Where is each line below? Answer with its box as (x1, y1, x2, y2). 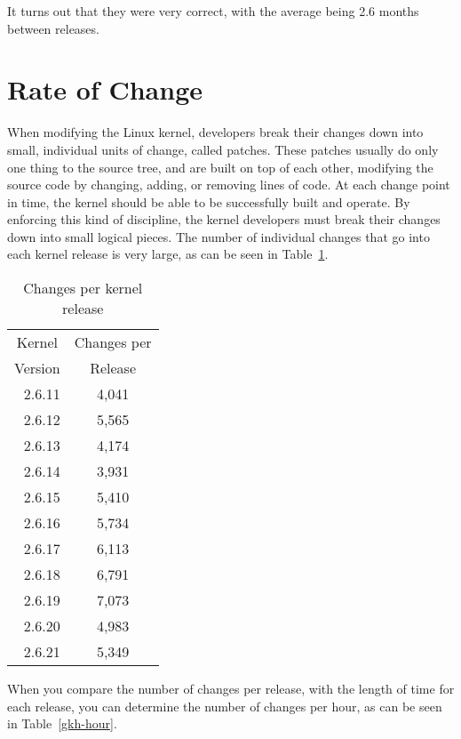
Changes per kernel (23, 277, 143, 299)
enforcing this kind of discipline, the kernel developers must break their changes (7, 210, 441, 229)
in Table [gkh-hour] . (7, 714, 117, 733)
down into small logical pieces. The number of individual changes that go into (7, 227, 430, 245)
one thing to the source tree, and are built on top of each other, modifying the (7, 157, 433, 176)
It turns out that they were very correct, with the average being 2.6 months (7, 2, 419, 20)
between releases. (7, 19, 99, 37)
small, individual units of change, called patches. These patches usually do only (7, 140, 439, 158)
